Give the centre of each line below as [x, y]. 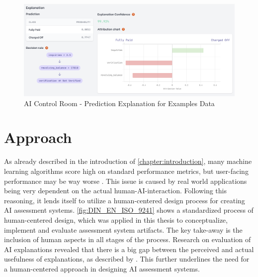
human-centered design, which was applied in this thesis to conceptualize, [116, 219]
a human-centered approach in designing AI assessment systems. [102, 268]
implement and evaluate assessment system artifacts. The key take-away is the [123, 229]
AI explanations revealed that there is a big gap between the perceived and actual [129, 249]
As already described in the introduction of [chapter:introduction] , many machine [128, 161]
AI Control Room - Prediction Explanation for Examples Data [119, 103]
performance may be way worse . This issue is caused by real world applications [126, 181]
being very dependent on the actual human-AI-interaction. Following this [115, 191]
